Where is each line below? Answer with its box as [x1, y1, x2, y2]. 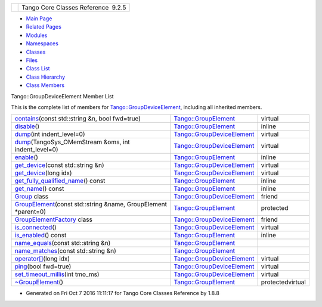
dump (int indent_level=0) [14, 130, 85, 138]
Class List [26, 65, 50, 72]
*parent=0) [14, 207, 46, 216]
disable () [14, 122, 40, 131]
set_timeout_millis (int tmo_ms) [14, 270, 100, 278]
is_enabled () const [14, 231, 67, 240]
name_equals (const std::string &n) [14, 239, 111, 247]
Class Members [26, 82, 65, 89]
